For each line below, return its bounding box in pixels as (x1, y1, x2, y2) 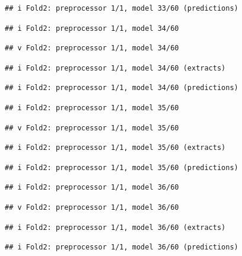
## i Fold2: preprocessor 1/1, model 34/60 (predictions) (5, 84, 238, 92)
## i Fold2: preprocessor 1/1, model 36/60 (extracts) (5, 223, 226, 232)
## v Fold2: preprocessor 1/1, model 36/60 (5, 203, 179, 212)
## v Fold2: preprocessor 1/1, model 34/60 (5, 44, 179, 53)
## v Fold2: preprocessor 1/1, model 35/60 (5, 123, 179, 132)
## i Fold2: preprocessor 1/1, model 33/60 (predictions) (5, 4, 238, 12)
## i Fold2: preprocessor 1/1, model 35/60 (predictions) (5, 163, 238, 172)
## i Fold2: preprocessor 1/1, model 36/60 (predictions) (5, 243, 238, 252)
